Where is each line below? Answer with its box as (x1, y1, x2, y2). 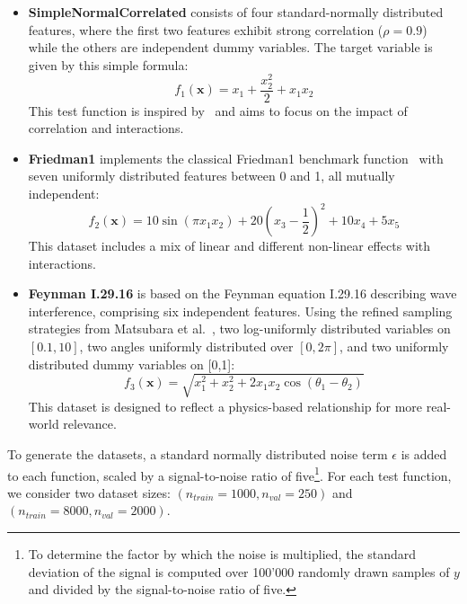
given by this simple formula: (28, 55, 189, 74)
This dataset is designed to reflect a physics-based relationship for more (28, 396, 423, 415)
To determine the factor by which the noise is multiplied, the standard (28, 545, 417, 564)
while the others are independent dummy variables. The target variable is (28, 38, 433, 57)
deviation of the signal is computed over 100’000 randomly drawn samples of (28, 562, 450, 581)
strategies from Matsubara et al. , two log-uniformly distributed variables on (28, 319, 451, 338)
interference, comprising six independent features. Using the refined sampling (28, 301, 453, 320)
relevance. (63, 414, 117, 433)
